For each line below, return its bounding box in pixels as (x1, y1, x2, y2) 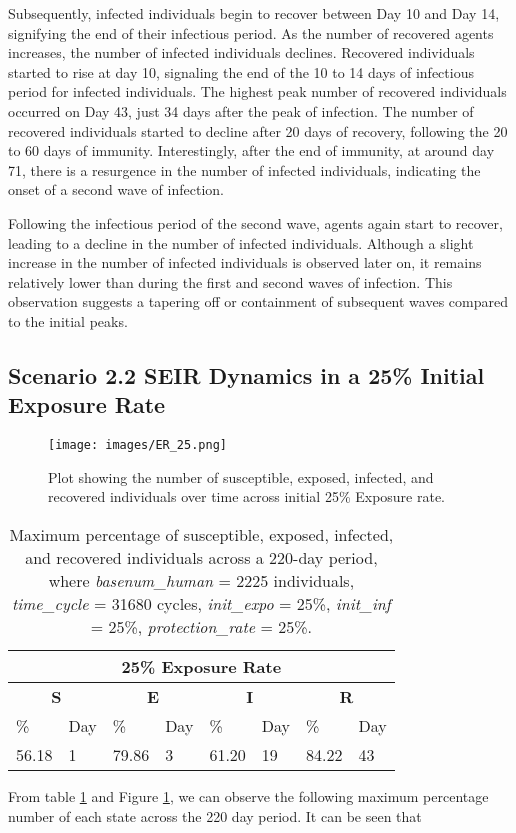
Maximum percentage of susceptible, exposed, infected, (9, 522, 394, 546)
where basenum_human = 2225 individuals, (48, 568, 355, 592)
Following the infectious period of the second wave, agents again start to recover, (8, 212, 503, 233)
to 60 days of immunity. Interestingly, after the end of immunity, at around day (8, 140, 495, 161)
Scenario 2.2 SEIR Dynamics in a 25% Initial (8, 359, 485, 390)
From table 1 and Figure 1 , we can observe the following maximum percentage (8, 785, 489, 806)
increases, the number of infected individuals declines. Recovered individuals (8, 42, 475, 63)
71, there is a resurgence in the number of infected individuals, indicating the (8, 159, 481, 180)
